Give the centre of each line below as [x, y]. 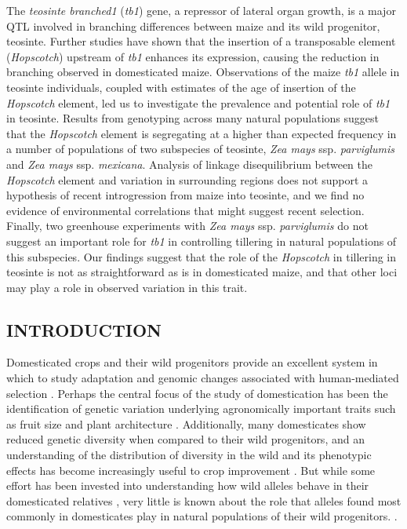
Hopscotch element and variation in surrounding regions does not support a [187, 179]
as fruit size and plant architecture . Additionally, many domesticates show [186, 423]
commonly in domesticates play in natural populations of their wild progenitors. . [202, 516]
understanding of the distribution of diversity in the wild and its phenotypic [189, 455]
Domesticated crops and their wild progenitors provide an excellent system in [192, 362]
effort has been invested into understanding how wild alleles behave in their [188, 485]
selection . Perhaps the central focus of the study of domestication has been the [197, 393]
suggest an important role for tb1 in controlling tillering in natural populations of [202, 241]
